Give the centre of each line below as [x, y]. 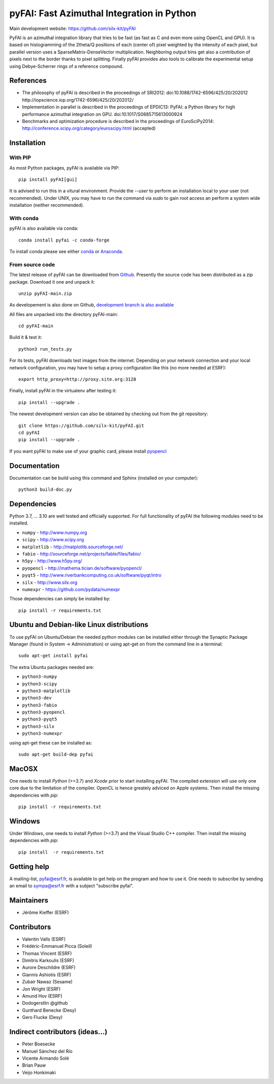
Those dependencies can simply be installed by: [60, 599]
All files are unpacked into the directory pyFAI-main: [64, 314]
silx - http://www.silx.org [50, 582]
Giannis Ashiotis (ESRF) [47, 974]
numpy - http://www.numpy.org [55, 532]
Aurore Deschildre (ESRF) [49, 968]
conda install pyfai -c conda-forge [64, 240]
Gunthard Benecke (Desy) [49, 1010]
